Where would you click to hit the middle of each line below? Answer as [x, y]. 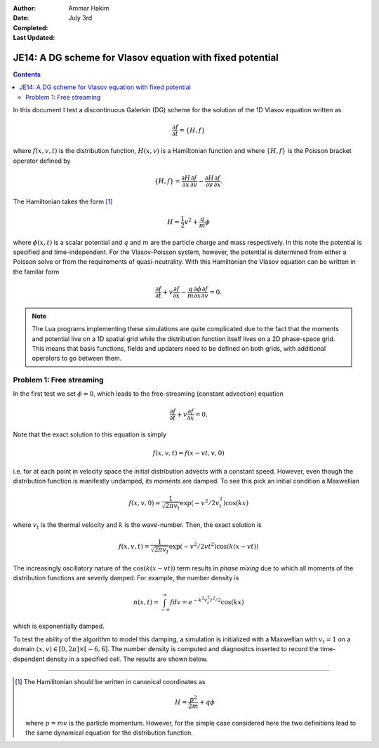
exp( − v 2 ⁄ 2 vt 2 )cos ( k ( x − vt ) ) [214, 546]
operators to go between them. [77, 359]
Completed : [31, 27]
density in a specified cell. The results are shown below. [127, 659]
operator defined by [42, 161]
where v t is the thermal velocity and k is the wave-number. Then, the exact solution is [138, 525]
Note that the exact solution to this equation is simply [90, 434]
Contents [27, 74]
